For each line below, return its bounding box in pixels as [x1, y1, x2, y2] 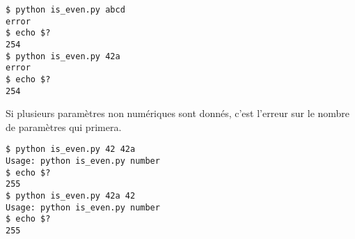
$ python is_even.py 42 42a [6, 144, 136, 155]
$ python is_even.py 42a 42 [6, 191, 136, 201]
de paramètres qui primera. [6, 119, 122, 134]
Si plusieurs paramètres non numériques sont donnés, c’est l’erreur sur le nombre [6, 106, 350, 121]
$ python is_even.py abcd [6, 5, 125, 15]
